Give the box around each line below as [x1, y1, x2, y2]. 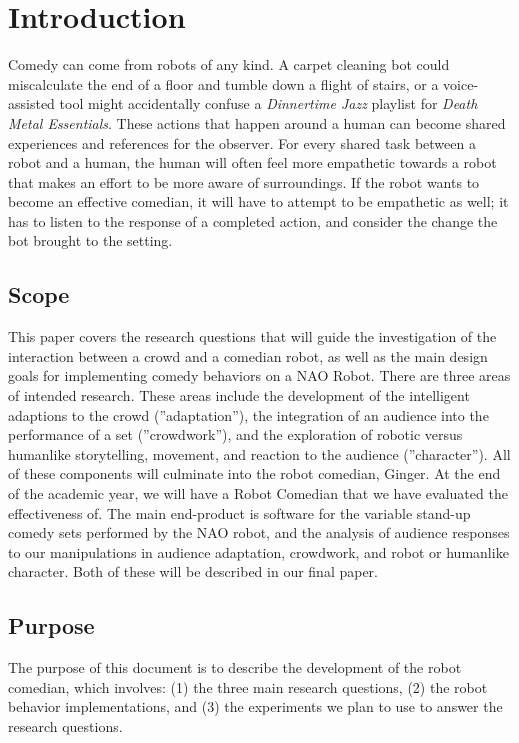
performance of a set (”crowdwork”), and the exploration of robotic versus [8, 424, 463, 445]
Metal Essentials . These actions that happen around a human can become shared [8, 112, 506, 133]
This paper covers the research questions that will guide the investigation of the [8, 326, 497, 347]
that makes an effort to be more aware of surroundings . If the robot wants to [8, 171, 480, 192]
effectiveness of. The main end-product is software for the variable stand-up [8, 502, 471, 523]
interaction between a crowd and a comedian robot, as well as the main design [8, 345, 488, 366]
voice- [443, 73, 479, 94]
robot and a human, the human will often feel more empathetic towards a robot [8, 152, 497, 173]
